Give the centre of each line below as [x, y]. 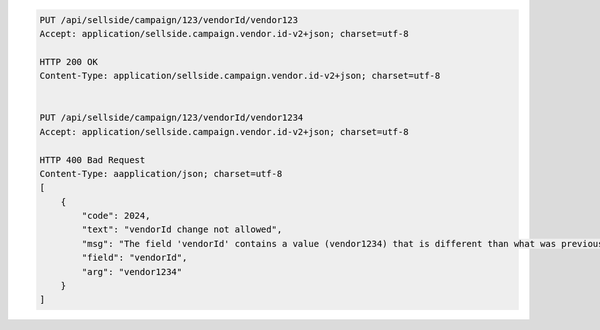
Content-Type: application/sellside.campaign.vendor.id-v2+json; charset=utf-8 [240, 76]
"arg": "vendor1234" [132, 271]
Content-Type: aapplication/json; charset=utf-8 [161, 173]
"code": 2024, [116, 216]
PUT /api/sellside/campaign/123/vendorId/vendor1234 [171, 118]
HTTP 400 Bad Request [92, 159]
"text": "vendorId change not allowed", [182, 229]
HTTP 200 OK [69, 61]
